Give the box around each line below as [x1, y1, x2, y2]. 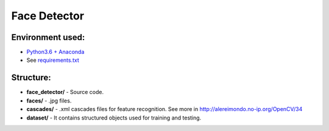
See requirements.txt [26, 56, 79, 64]
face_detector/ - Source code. [26, 89, 104, 96]
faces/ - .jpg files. [26, 97, 72, 104]
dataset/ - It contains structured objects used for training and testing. [26, 114, 202, 121]
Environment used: [11, 32, 85, 42]
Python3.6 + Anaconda [26, 49, 85, 56]
